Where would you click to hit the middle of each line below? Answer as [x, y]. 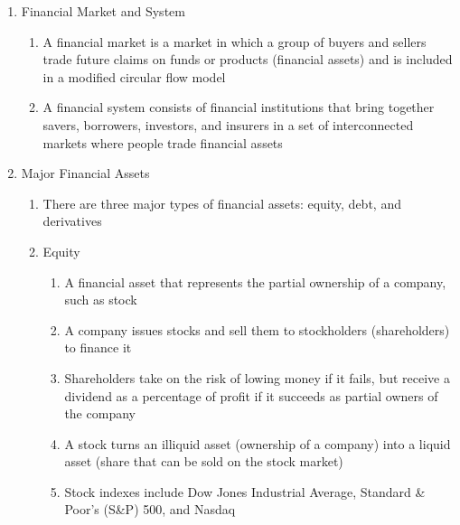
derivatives [72, 221]
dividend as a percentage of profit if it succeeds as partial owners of [251, 395]
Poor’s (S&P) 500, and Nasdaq [150, 509]
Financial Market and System [103, 11]
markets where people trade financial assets [163, 142]
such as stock [101, 300]
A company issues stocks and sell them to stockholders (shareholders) [257, 329]
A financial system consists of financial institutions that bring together [239, 107]
